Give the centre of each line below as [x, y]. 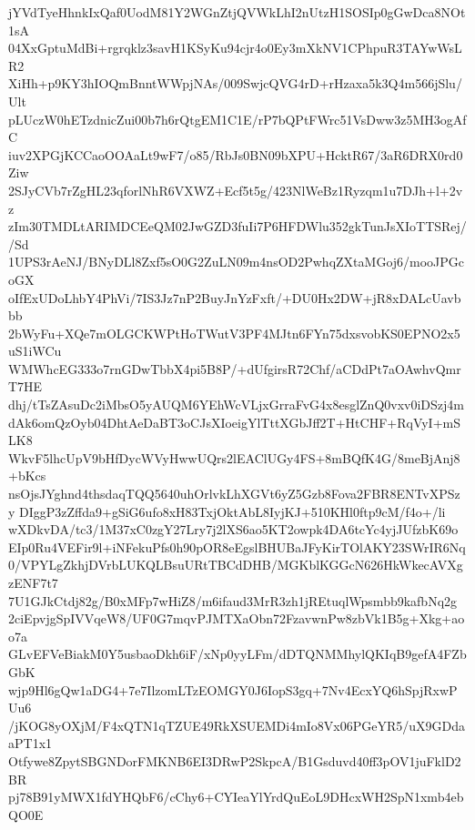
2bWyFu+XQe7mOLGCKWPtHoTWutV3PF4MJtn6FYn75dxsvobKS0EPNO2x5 [234, 333]
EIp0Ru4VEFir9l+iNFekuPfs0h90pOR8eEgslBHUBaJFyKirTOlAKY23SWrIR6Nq [237, 547]
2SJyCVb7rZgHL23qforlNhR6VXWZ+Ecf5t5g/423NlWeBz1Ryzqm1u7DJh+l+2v [236, 190]
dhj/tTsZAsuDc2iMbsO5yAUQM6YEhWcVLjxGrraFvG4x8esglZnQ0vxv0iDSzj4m [236, 405]
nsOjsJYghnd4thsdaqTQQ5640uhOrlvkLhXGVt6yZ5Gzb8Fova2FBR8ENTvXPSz [234, 494]
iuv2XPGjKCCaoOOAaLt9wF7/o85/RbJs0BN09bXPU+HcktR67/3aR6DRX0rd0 [236, 154]
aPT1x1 [30, 743]
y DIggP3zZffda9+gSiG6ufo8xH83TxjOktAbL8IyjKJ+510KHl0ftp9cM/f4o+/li [227, 511]
